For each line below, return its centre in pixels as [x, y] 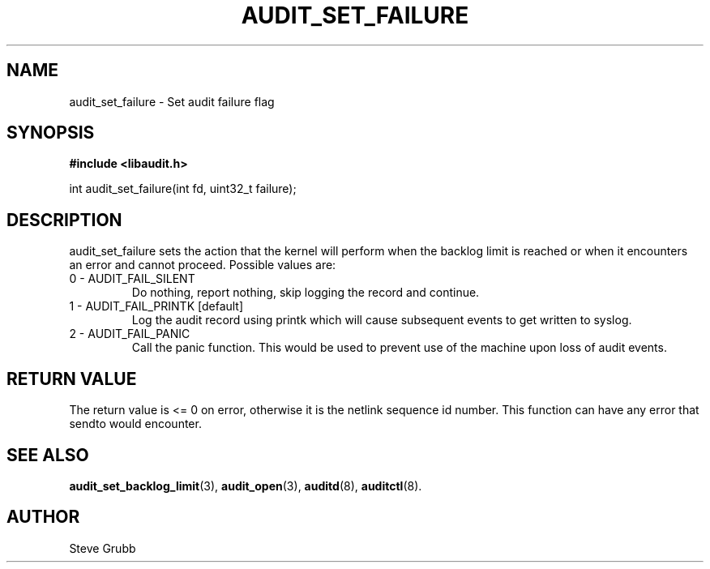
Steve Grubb [103, 548]
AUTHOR [43, 517]
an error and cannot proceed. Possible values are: [203, 265]
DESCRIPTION [64, 220]
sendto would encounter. [135, 424]
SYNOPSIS [51, 133]
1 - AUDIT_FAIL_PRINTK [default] [156, 306]
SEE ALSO [48, 455]
